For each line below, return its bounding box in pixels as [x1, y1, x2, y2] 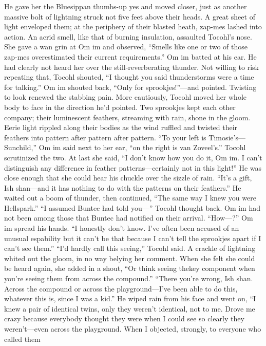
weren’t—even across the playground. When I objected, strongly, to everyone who [4, 323, 261, 334]
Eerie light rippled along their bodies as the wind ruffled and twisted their [4, 122, 238, 133]
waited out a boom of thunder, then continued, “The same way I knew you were [4, 192, 256, 203]
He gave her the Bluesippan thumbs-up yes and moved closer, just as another [4, 1, 247, 11]
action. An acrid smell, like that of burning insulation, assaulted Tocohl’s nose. [4, 31, 252, 42]
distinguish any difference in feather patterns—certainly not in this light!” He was [4, 162, 262, 173]
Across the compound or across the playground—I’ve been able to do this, [4, 283, 238, 294]
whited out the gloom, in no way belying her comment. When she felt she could [4, 252, 255, 263]
